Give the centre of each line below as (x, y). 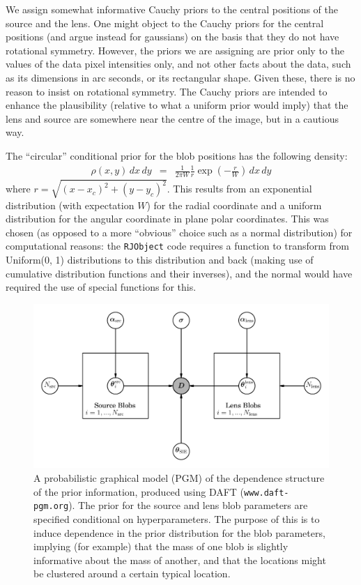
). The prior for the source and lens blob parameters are (188, 505)
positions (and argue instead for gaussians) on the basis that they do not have (172, 37)
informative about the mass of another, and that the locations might (180, 560)
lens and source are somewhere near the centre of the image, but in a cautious (172, 118)
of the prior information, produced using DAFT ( (139, 491)
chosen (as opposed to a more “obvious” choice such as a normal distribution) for (179, 232)
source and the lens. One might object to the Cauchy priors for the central (165, 23)
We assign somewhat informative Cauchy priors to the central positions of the (172, 9)
